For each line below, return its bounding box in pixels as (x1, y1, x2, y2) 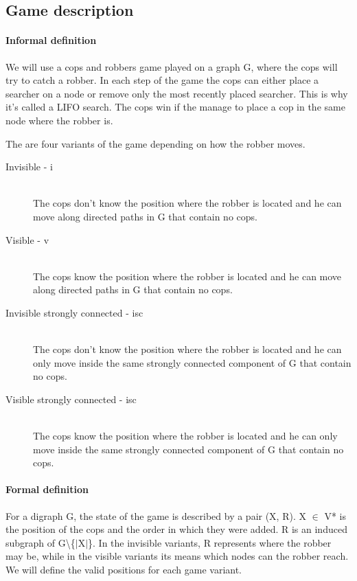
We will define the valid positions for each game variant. (5, 562, 242, 576)
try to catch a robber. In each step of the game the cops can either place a (5, 73, 319, 87)
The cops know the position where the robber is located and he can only (33, 429, 338, 443)
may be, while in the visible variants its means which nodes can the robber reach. (5, 549, 349, 563)
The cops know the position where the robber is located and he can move (33, 269, 342, 283)
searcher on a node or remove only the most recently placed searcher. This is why (5, 86, 348, 100)
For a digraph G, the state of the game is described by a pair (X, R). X (5, 508, 306, 523)
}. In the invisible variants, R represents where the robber (88, 535, 332, 549)
